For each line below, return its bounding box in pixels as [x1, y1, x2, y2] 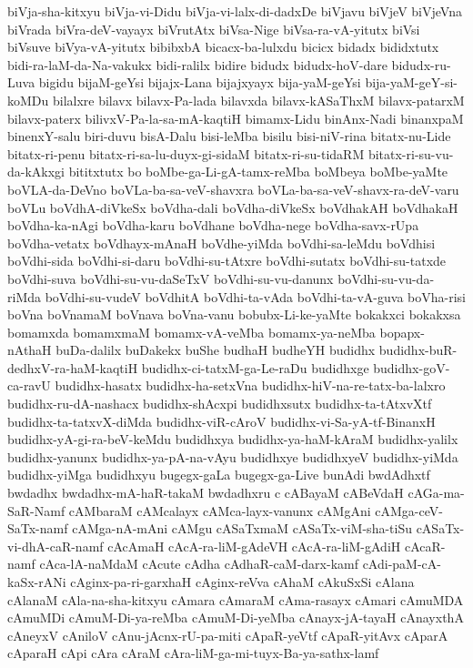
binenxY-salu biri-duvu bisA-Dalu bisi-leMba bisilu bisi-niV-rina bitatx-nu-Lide [7, 127, 451, 146]
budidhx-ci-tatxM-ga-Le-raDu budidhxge [141, 358, 369, 377]
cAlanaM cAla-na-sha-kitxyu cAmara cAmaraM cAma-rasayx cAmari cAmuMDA [7, 590, 464, 609]
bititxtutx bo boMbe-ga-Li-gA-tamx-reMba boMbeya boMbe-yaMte [68, 162, 448, 181]
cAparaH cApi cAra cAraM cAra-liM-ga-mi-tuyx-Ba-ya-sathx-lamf [7, 643, 379, 663]
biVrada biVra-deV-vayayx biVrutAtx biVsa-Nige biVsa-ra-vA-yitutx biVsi [7, 19, 420, 38]
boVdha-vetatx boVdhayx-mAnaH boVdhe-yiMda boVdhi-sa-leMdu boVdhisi [7, 233, 436, 252]
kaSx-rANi [7, 572, 66, 591]
